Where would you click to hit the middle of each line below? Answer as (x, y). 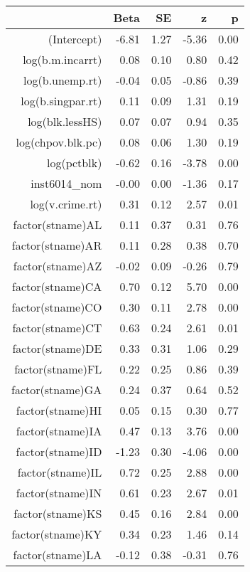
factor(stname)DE (57, 348)
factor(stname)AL (58, 224)
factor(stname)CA (57, 286)
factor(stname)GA (57, 390)
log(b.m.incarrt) (62, 59)
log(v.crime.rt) (66, 204)
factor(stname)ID (59, 451)
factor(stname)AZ (58, 266)
